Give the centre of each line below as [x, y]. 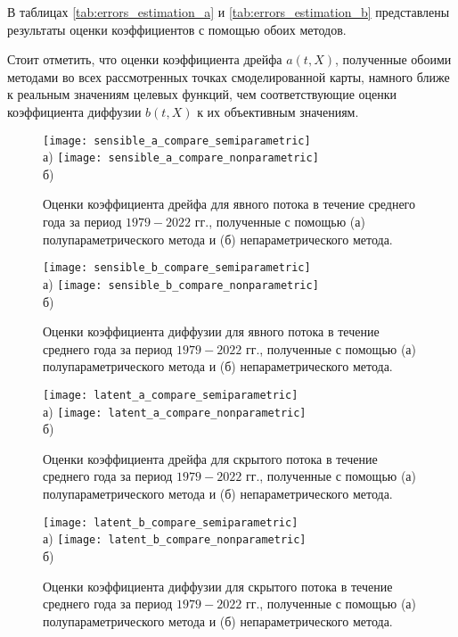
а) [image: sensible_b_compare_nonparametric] [181, 283]
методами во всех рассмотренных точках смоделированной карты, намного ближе [229, 76]
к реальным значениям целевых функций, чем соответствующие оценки [202, 94]
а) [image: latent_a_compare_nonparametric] [175, 411]
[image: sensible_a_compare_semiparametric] [177, 141]
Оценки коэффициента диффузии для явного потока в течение [211, 331]
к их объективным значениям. [278, 111]
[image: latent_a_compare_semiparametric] [171, 395]
